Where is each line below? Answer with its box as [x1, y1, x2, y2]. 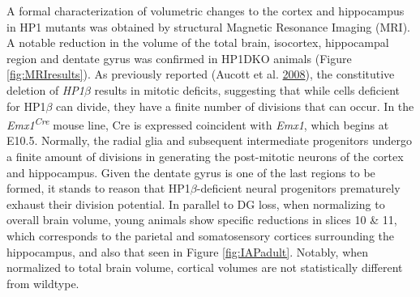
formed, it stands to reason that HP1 [6, 180, 191, 197]
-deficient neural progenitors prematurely [196, 180, 401, 197]
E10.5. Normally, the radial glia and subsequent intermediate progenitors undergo [6, 132, 413, 149]
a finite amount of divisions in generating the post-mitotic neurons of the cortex [6, 148, 404, 164]
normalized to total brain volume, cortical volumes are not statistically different [6, 259, 403, 276]
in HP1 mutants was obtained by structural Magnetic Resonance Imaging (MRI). [6, 18, 410, 35]
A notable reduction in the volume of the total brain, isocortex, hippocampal [6, 34, 389, 51]
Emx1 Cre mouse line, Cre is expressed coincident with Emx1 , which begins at [6, 114, 389, 133]
